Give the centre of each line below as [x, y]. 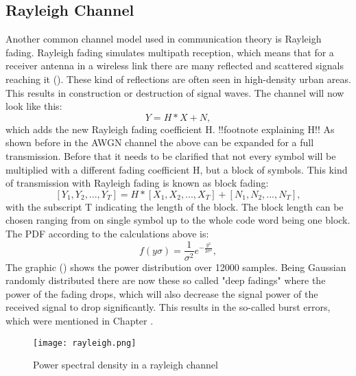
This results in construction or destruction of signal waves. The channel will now [175, 92]
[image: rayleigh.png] [85, 343]
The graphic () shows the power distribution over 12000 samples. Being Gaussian [176, 267]
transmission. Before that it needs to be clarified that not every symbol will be [171, 155]
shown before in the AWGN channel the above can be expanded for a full [160, 142]
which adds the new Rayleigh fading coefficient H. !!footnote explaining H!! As [170, 129]
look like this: [34, 106]
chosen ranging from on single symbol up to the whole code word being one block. [178, 220]
